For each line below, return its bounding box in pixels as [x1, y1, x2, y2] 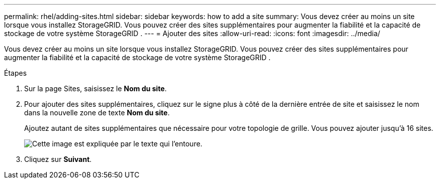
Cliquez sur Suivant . [24, 155, 92, 163]
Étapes [4, 69, 27, 77]
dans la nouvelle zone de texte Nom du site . [24, 108, 170, 117]
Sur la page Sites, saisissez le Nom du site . [24, 84, 167, 93]
